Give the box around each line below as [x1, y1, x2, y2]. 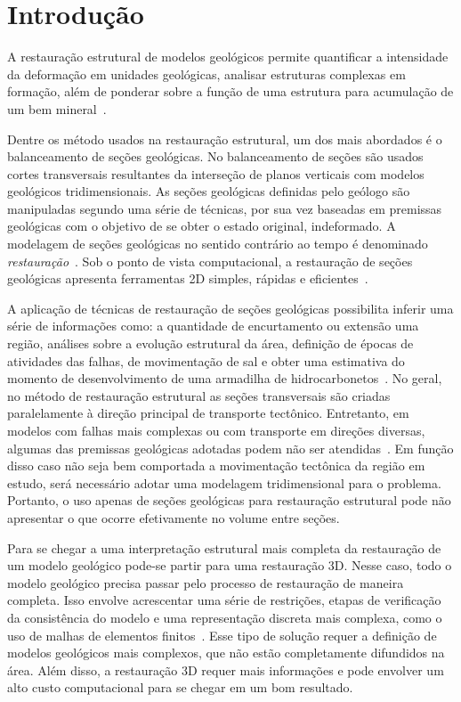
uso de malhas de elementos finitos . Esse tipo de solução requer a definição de [7, 625, 437, 644]
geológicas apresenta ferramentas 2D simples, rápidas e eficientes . [7, 269, 368, 288]
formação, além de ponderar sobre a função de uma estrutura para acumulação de [7, 82, 454, 101]
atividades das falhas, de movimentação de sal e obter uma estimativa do [7, 351, 405, 370]
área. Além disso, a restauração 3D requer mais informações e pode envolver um [7, 660, 444, 679]
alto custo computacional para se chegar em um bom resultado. [7, 678, 353, 697]
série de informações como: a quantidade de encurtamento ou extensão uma [7, 316, 419, 335]
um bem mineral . [7, 99, 107, 118]
